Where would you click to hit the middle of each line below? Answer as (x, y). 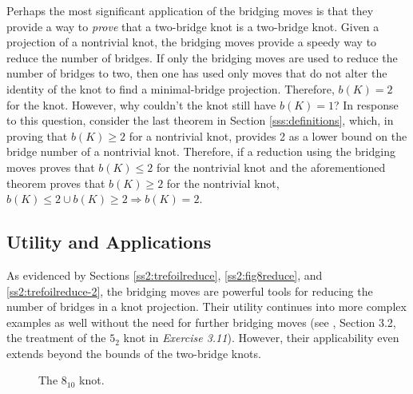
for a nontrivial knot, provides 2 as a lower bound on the (268, 135)
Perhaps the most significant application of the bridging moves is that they (190, 10)
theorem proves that (56, 183)
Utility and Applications (109, 242)
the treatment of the (56, 338)
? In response (366, 104)
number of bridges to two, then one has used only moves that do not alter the (197, 73)
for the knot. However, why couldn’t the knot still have (141, 104)
